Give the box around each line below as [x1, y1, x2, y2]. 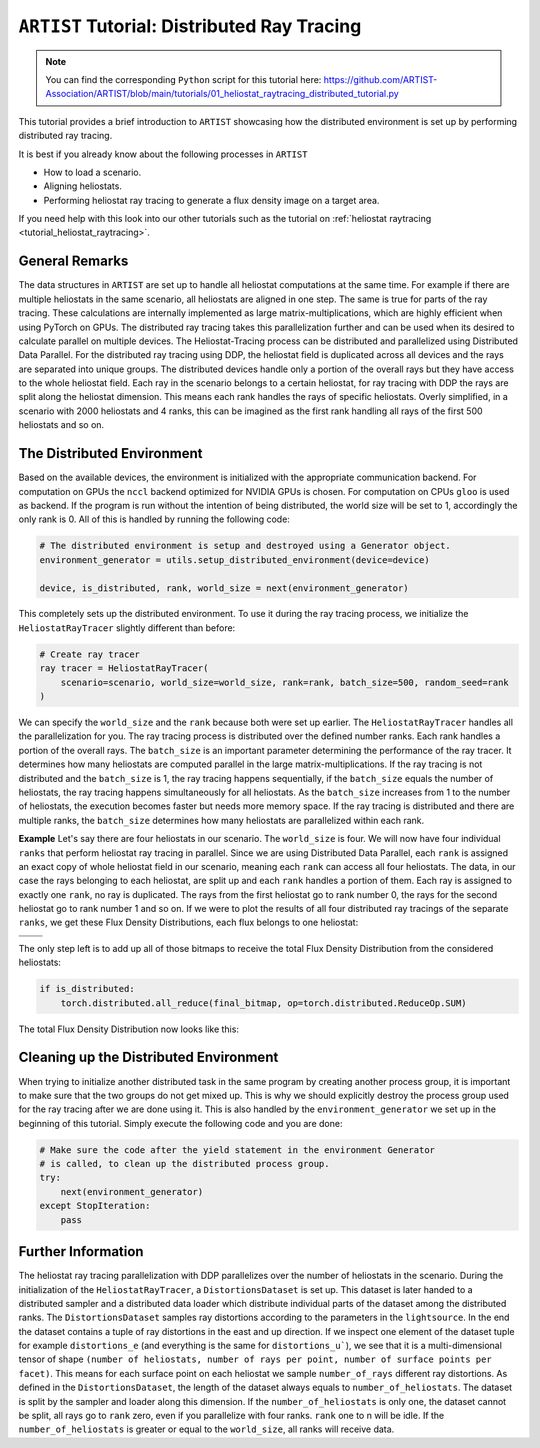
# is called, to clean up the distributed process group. [39, 1158, 330, 1170]
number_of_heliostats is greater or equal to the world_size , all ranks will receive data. [18, 1423, 395, 1435]
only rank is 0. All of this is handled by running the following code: [18, 513, 290, 525]
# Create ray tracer [39, 648, 140, 660]
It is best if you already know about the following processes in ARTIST [18, 148, 308, 160]
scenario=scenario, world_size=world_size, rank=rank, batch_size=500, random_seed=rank [60, 676, 509, 688]
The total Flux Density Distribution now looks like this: [18, 1023, 240, 1035]
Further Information [18, 1243, 144, 1260]
